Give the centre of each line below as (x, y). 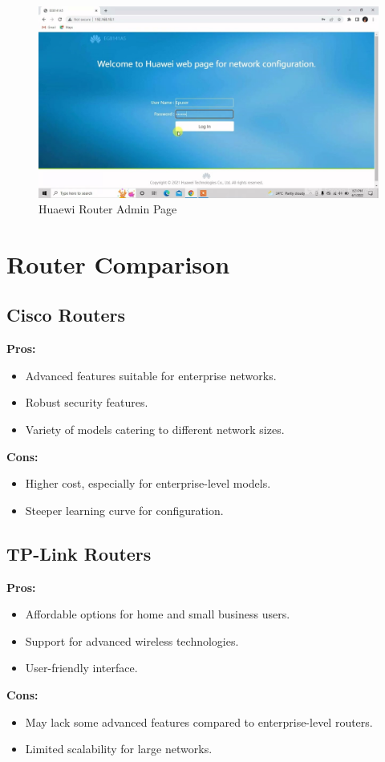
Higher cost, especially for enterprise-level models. (148, 483)
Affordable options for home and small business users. (158, 614)
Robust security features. (87, 402)
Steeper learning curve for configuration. (124, 510)
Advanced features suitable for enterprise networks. (151, 375)
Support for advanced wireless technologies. (132, 640)
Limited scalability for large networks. (119, 749)
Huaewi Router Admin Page (108, 209)
